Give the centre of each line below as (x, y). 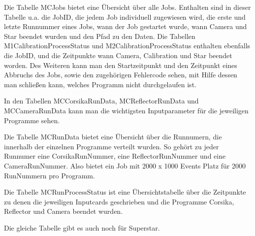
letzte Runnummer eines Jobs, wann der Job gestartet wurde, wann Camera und (126, 26)
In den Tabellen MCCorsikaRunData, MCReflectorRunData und (101, 101)
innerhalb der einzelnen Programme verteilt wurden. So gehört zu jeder (112, 146)
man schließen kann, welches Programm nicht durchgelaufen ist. (100, 84)
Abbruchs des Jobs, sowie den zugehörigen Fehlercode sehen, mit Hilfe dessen (121, 75)
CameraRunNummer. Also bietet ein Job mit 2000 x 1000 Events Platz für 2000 (125, 165)
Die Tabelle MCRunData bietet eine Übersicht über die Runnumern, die (113, 137)
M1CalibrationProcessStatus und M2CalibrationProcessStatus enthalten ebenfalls (127, 46)
